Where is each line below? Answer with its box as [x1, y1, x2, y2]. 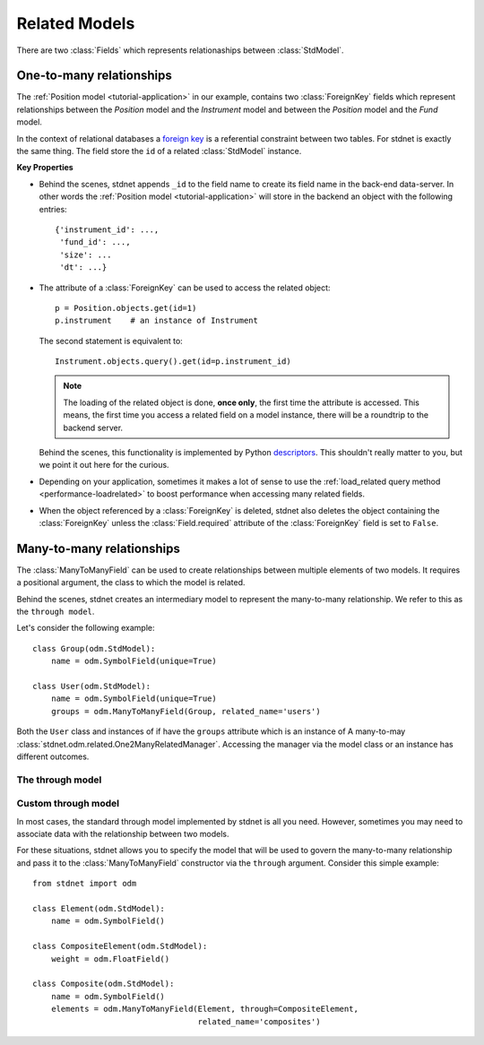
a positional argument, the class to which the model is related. [16, 577, 246, 588]
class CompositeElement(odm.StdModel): [32, 941, 208, 952]
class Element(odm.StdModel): [32, 903, 166, 914]
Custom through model [16, 798, 120, 810]
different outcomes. [16, 751, 90, 762]
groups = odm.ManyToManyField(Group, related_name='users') [50, 706, 322, 716]
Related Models [16, 13, 135, 33]
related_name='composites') [197, 1016, 322, 1026]
